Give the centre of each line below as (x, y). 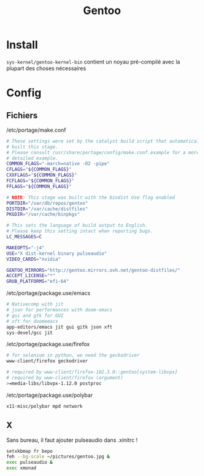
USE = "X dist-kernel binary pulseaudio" (57, 254)
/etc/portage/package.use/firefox (48, 344)
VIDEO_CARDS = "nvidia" (34, 259)
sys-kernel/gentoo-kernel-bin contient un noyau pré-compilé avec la (93, 62)
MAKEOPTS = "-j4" (25, 247)
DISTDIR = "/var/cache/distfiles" (47, 209)
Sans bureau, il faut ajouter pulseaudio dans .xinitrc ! (72, 440)
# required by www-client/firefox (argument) (65, 378)
